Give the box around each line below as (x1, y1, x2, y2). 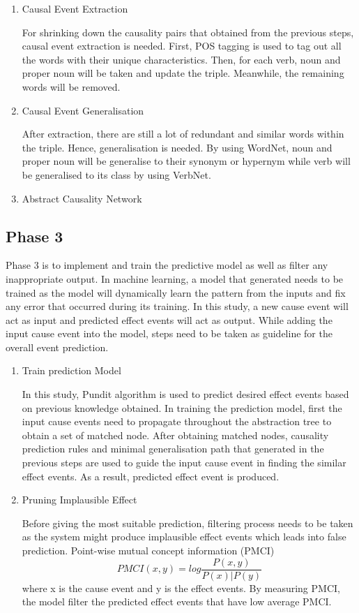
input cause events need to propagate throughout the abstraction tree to (22, 414, 332, 429)
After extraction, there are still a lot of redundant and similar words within (22, 126, 344, 141)
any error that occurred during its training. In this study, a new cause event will (6, 299, 349, 313)
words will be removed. (22, 79, 121, 94)
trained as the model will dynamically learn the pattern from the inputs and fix (6, 285, 346, 300)
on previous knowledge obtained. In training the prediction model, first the (22, 400, 342, 415)
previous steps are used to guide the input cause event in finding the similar (22, 455, 346, 470)
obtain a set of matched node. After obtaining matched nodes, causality (22, 427, 329, 442)
